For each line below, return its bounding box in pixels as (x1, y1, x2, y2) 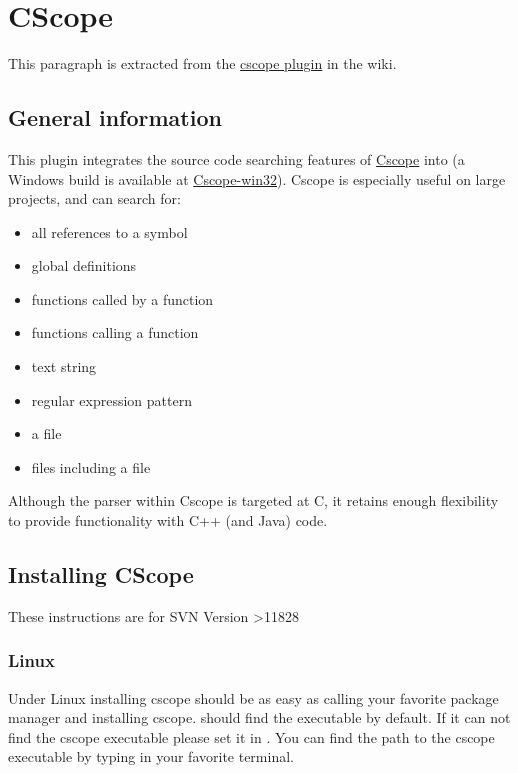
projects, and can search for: (8, 188, 181, 209)
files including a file (31, 456, 151, 477)
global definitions (31, 255, 137, 276)
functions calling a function (31, 322, 199, 343)
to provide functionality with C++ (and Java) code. (8, 510, 328, 531)
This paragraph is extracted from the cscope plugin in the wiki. (8, 53, 397, 74)
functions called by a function (31, 288, 214, 309)
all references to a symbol (31, 221, 188, 242)
